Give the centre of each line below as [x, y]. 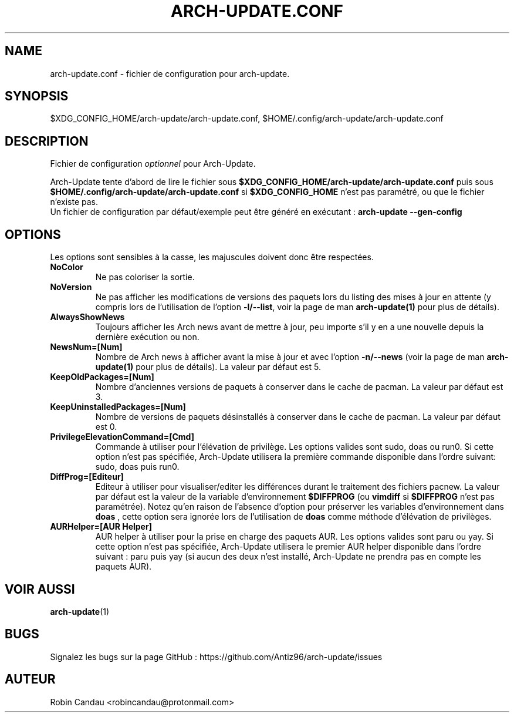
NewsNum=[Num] [86, 347]
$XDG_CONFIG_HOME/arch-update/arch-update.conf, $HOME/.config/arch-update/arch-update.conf [247, 119]
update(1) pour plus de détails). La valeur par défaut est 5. [208, 367]
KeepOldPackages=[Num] [102, 377]
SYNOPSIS [37, 96]
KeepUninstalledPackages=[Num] [118, 407]
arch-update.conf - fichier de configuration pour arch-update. [170, 73]
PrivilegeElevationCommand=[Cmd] [122, 437]
